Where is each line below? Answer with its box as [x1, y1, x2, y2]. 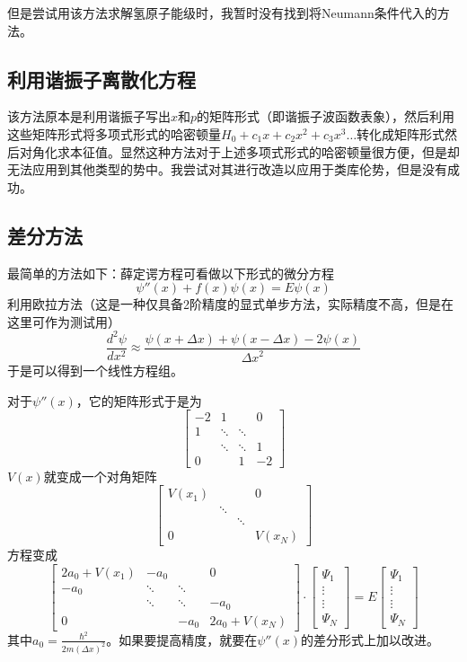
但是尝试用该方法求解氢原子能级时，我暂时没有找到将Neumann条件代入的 [7, 4, 437, 22]
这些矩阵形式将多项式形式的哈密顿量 [7, 124, 221, 143]
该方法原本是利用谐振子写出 [7, 107, 171, 126]
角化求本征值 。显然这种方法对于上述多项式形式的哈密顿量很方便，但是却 [31, 142, 460, 161]
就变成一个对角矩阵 [43, 466, 157, 485]
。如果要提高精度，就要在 [106, 630, 258, 649]
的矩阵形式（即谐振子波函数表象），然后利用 [197, 107, 455, 126]
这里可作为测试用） [7, 312, 120, 331]
